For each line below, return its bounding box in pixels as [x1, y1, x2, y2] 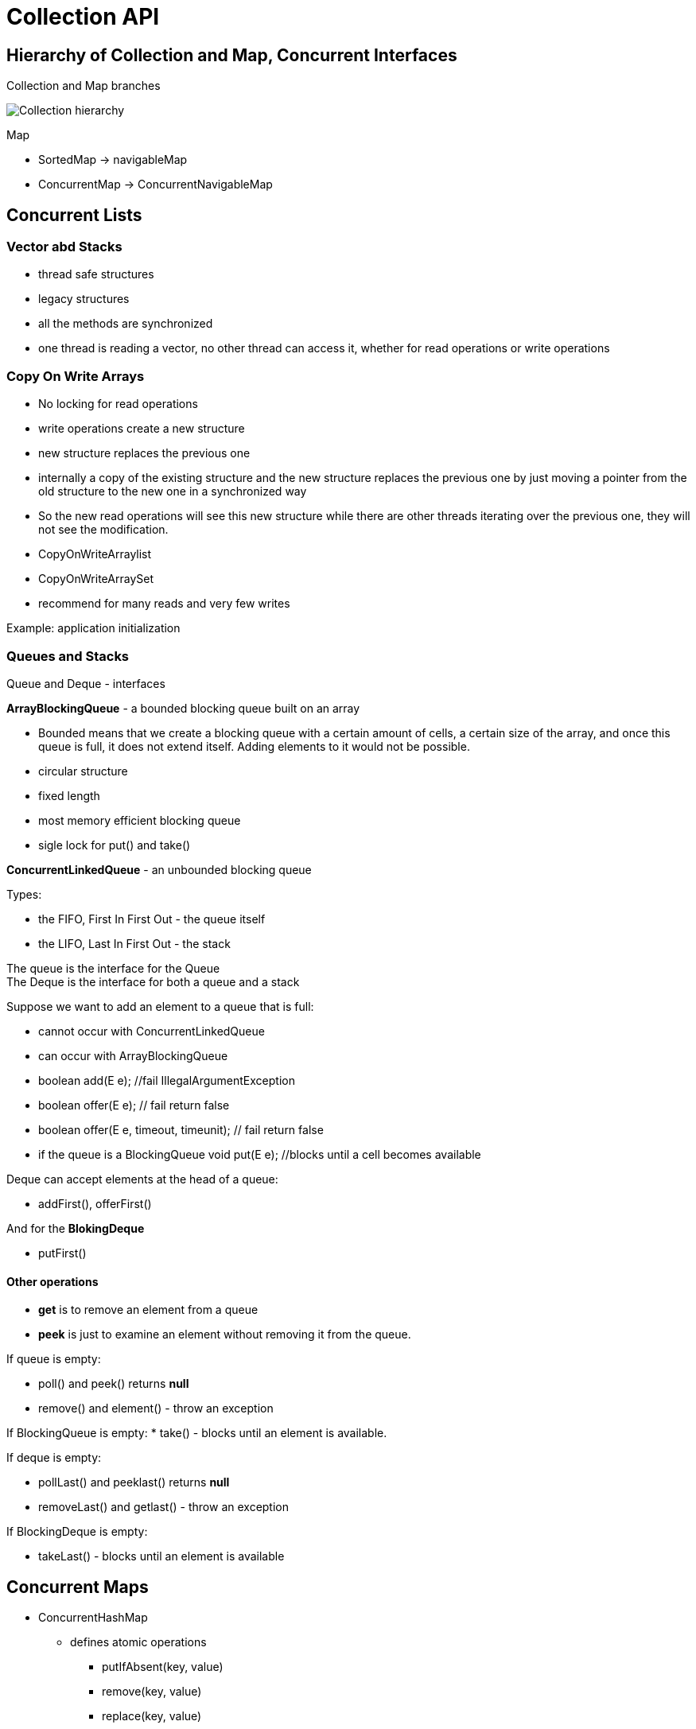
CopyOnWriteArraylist [38, 547, 152, 561]
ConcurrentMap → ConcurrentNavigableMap [38, 177, 273, 192]
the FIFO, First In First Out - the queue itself [38, 911, 266, 926]
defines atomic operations [70, 1634, 207, 1649]
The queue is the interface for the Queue [6, 961, 220, 975]
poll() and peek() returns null [38, 1377, 189, 1391]
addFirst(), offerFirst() [38, 1196, 152, 1210]
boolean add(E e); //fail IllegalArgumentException [38, 1073, 295, 1087]
